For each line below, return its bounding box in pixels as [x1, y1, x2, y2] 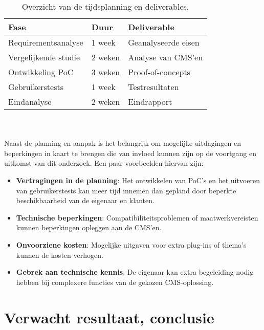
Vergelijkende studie [8, 51, 80, 63]
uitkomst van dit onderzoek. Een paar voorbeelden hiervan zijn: [4, 158, 204, 168]
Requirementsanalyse [8, 36, 83, 48]
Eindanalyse [8, 96, 52, 107]
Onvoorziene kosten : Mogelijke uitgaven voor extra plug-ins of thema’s [16, 239, 247, 250]
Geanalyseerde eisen [128, 36, 200, 48]
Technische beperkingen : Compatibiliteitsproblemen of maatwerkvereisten [16, 212, 258, 223]
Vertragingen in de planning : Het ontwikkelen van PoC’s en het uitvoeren [16, 174, 260, 185]
